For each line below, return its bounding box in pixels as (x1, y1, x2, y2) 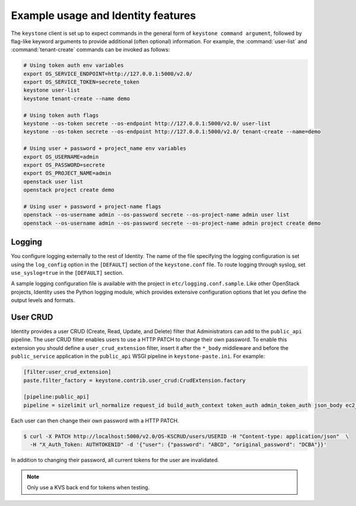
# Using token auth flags (23, 112, 99, 119)
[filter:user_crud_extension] (23, 368, 112, 375)
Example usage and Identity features (11, 9, 196, 22)
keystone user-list (23, 87, 80, 94)
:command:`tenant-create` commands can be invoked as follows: (11, 46, 170, 53)
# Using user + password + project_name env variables (23, 145, 186, 152)
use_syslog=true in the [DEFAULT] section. (11, 269, 124, 276)
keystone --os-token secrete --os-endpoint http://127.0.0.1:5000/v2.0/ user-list (23, 120, 271, 127)
